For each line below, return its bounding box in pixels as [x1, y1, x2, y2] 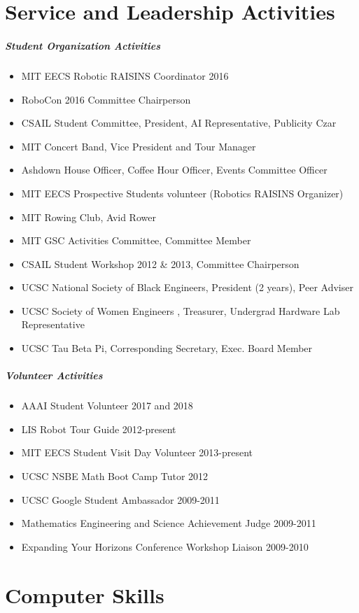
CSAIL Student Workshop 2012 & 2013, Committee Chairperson [21, 256, 300, 271]
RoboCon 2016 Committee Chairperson [21, 92, 191, 106]
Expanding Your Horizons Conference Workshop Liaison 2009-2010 [21, 539, 309, 554]
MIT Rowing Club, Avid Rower [21, 209, 156, 224]
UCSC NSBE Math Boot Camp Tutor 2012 [21, 469, 209, 483]
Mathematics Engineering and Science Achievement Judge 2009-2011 [21, 516, 316, 530]
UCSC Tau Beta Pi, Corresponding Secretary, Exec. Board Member [21, 341, 313, 355]
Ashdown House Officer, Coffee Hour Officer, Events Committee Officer [21, 162, 328, 177]
